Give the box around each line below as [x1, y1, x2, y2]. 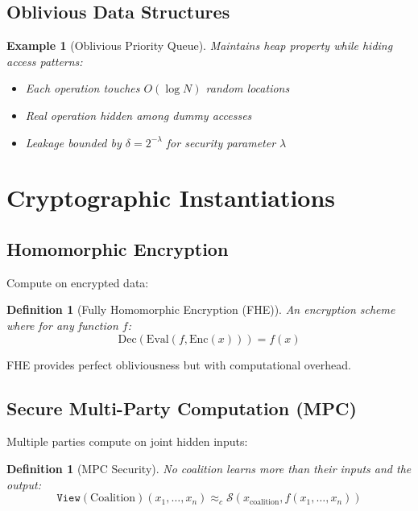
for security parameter [166, 134, 276, 150]
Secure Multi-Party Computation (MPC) [6, 395, 357, 420]
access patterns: [6, 52, 83, 69]
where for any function [6, 316, 118, 333]
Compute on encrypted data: [6, 274, 149, 291]
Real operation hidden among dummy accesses [25, 106, 252, 123]
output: [6, 476, 41, 492]
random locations [205, 80, 290, 97]
